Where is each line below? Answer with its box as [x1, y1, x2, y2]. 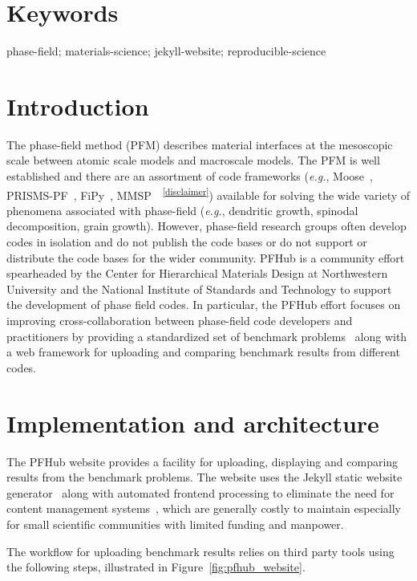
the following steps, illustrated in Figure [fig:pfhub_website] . [6, 559, 306, 575]
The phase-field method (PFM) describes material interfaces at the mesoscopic [6, 136, 393, 152]
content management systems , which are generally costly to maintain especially [6, 500, 401, 517]
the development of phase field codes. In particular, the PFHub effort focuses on [6, 296, 401, 313]
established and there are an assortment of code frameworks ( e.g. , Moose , [6, 168, 373, 185]
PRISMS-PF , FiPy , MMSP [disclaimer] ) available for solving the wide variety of [6, 184, 411, 203]
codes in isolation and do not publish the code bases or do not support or [6, 234, 367, 250]
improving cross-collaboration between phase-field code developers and [6, 312, 353, 329]
